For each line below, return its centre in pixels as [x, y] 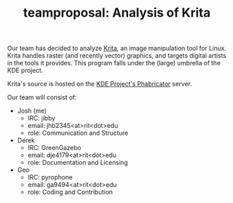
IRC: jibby [41, 118]
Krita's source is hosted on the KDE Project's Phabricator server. [100, 84]
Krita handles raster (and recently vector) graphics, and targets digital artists [117, 56]
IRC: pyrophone [50, 177]
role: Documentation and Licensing [78, 163]
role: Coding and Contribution [70, 192]
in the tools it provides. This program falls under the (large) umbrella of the [114, 63]
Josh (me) [32, 111]
